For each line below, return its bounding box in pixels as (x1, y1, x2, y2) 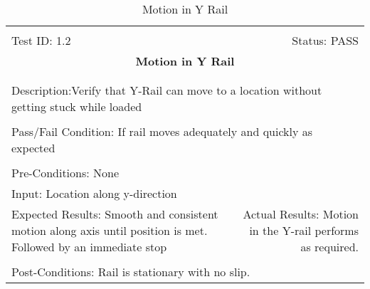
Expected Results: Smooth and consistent (11, 206, 218, 222)
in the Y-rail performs (249, 222, 359, 238)
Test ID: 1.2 (11, 32, 71, 48)
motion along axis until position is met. (11, 222, 208, 238)
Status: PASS (292, 32, 359, 48)
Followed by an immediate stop (11, 238, 167, 255)
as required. (300, 238, 359, 255)
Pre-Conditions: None (11, 164, 120, 181)
